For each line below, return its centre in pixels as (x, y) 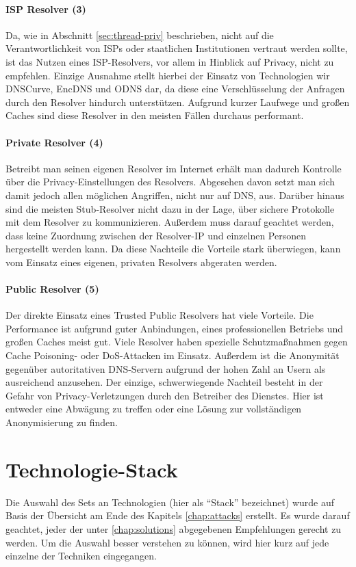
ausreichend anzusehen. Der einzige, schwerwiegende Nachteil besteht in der (164, 382)
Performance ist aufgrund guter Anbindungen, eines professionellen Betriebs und (175, 328)
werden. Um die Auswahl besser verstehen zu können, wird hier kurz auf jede (167, 542)
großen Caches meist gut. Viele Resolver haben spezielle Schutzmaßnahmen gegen (177, 342)
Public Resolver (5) (52, 289)
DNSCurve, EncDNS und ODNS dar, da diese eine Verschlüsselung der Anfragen (175, 89)
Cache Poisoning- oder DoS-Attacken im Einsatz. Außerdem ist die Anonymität (173, 355)
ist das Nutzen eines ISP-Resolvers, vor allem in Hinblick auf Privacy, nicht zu (170, 61)
